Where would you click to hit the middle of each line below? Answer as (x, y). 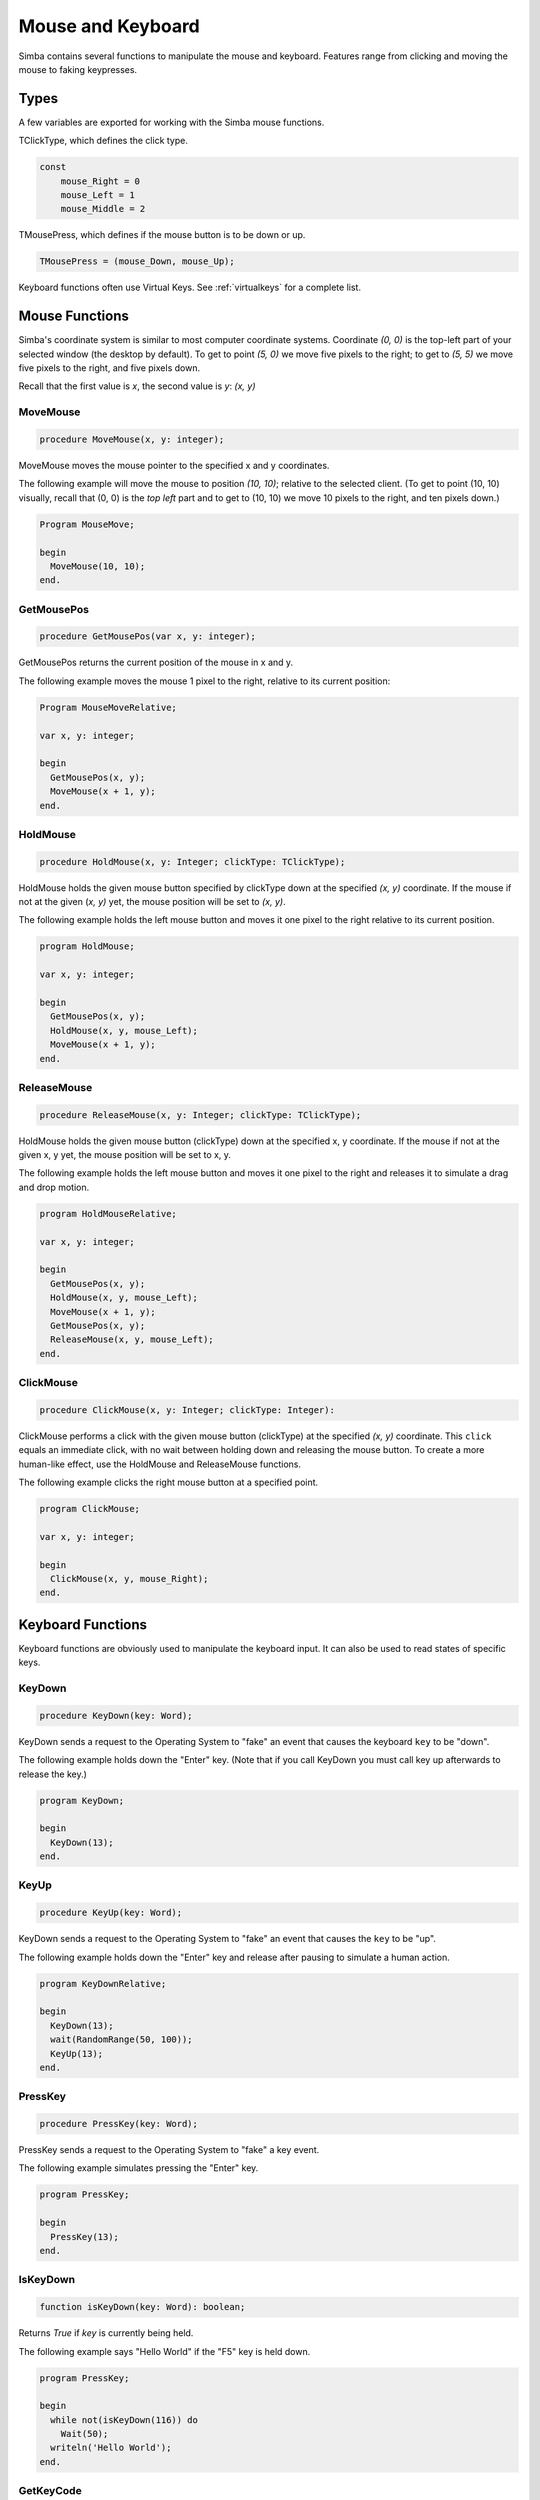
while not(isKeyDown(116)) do (124, 2419)
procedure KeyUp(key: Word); (111, 1913)
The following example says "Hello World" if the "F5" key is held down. (164, 2351)
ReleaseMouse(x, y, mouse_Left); (132, 1339)
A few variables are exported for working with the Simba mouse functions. (171, 122)
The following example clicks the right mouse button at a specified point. (168, 1482)
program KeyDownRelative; (103, 1983)
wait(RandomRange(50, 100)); (122, 2039)
